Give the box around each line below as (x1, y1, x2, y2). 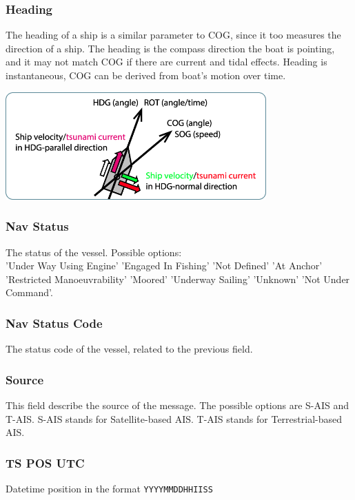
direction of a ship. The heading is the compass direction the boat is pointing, (6, 41, 335, 55)
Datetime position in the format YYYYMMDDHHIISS (6, 481, 213, 495)
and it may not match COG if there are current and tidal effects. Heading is (6, 54, 327, 69)
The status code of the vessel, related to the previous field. (6, 342, 253, 356)
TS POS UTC (6, 454, 85, 471)
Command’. (6, 285, 53, 300)
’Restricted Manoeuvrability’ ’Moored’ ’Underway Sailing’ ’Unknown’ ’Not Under (6, 271, 350, 286)
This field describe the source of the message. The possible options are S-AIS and (6, 397, 349, 412)
